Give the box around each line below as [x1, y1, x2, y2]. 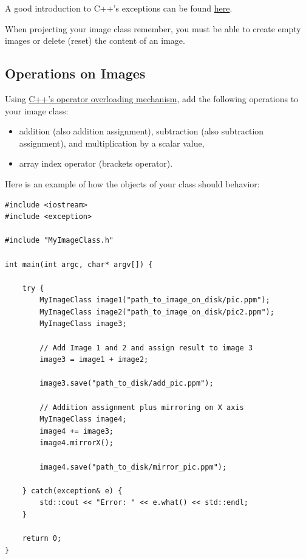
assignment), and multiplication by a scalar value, [19, 136, 205, 149]
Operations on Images [5, 64, 146, 83]
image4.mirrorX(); [39, 439, 114, 448]
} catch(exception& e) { [22, 486, 123, 495]
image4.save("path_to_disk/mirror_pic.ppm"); [39, 462, 227, 471]
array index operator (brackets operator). [19, 157, 173, 170]
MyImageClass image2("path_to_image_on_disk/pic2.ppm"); [39, 307, 274, 316]
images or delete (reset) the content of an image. [5, 34, 185, 47]
